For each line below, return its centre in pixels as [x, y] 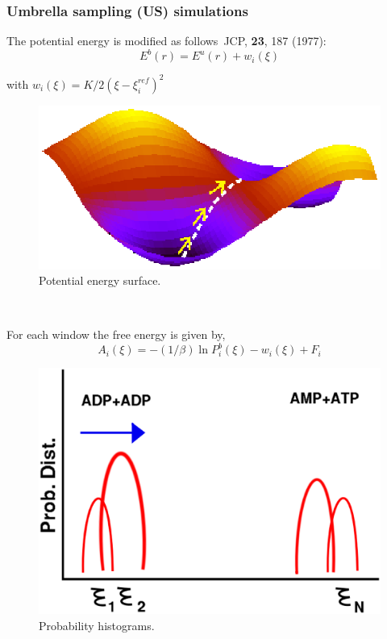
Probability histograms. [97, 625]
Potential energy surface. [100, 280]
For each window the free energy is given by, [116, 334]
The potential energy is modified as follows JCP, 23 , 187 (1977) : [166, 41]
